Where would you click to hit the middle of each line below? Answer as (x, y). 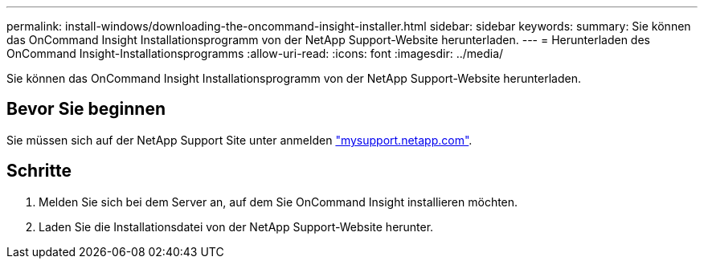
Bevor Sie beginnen (86, 109)
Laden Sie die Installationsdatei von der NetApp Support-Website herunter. (236, 226)
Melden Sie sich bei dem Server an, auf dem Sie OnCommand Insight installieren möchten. (278, 202)
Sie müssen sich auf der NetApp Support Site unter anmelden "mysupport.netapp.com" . (239, 140)
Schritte (39, 171)
